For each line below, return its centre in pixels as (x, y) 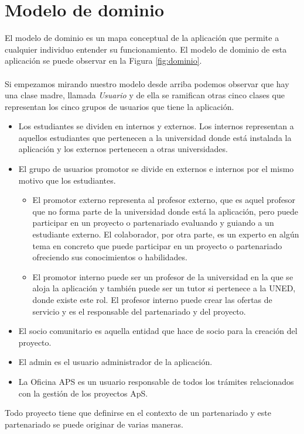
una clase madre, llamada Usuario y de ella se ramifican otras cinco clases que (145, 95)
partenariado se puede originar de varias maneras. (94, 424)
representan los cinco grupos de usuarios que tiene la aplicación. (119, 106)
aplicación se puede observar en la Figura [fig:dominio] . (103, 61)
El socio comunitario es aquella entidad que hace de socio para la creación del (158, 331)
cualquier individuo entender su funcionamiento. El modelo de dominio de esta (146, 49)
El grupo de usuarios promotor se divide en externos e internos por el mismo (156, 169)
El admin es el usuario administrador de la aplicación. (115, 362)
